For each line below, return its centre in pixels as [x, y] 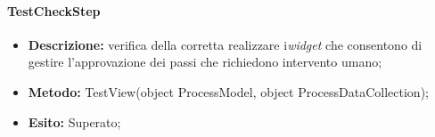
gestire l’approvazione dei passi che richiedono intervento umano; [205, 62]
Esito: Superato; [74, 121]
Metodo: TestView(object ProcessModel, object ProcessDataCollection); [228, 91]
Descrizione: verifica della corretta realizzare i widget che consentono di [225, 44]
